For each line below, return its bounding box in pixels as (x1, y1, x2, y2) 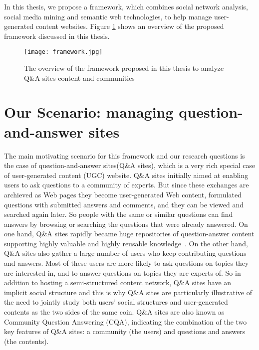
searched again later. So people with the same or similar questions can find (4, 209, 233, 219)
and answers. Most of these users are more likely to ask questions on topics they (4, 258, 249, 268)
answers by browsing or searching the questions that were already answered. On (4, 218, 248, 229)
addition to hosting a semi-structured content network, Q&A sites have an (4, 277, 232, 288)
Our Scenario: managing (4, 102, 174, 122)
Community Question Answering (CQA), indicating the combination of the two (4, 316, 247, 327)
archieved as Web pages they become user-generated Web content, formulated (4, 189, 242, 199)
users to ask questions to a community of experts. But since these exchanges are (4, 179, 249, 190)
